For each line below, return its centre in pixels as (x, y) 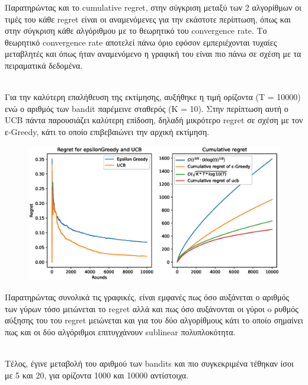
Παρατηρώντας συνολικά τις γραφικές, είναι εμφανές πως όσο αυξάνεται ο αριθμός (147, 297)
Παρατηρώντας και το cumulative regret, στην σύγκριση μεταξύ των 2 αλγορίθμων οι (153, 7)
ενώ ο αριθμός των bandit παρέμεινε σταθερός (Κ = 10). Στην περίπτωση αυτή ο (147, 108)
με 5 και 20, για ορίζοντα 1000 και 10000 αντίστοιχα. (97, 375)
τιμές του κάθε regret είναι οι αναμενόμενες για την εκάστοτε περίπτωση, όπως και (148, 19)
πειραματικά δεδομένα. (44, 65)
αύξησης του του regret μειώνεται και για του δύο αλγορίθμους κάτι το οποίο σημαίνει (154, 320)
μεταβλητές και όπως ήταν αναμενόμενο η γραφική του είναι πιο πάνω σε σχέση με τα (153, 54)
